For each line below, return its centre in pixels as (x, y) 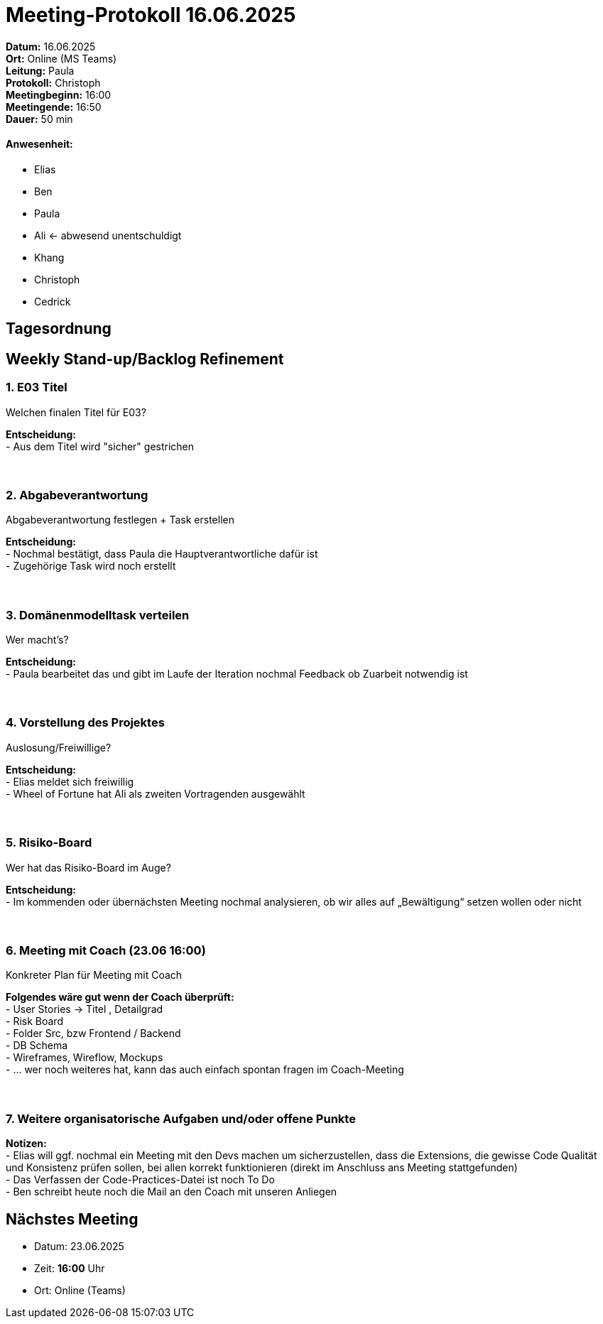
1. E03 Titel (37, 387)
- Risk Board (34, 1021)
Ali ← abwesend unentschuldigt (108, 235)
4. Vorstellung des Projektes (85, 723)
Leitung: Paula (40, 70)
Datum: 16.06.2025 (51, 46)
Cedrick (53, 301)
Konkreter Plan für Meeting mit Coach (94, 975)
